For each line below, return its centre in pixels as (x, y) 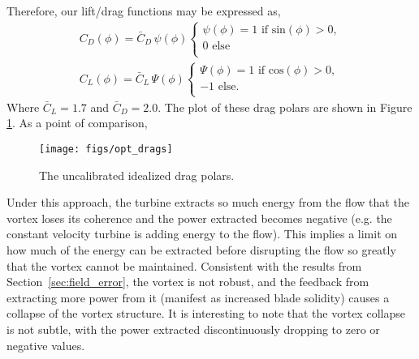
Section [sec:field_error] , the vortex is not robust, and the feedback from (188, 282)
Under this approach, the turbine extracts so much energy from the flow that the (208, 202)
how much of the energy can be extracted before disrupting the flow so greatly (201, 250)
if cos (271, 70)
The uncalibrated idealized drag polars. (137, 175)
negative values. (46, 345)
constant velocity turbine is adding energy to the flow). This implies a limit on (202, 234)
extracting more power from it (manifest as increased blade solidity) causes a (198, 297)
